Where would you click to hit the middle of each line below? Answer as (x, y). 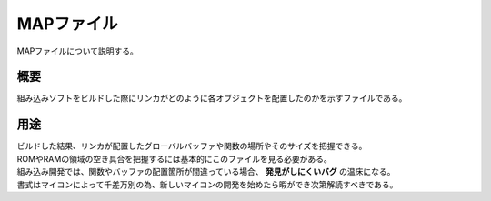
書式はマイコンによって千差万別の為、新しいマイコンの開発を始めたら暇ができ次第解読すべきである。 (207, 184)
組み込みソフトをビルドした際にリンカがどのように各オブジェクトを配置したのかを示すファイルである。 (212, 98)
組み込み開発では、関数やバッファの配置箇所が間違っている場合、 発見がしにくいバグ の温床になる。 (206, 172)
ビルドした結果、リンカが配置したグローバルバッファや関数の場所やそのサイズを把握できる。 (192, 146)
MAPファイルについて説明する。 (77, 51)
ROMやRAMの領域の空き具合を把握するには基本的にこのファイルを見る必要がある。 (174, 158)
